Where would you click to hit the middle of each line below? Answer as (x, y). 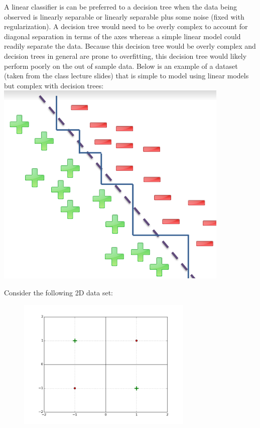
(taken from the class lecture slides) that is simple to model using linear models (126, 76)
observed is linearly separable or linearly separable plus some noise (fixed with (124, 16)
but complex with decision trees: (54, 85)
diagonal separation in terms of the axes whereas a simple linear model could (122, 36)
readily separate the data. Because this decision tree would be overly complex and (130, 46)
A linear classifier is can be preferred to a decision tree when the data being (121, 7)
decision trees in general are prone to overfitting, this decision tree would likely (125, 56)
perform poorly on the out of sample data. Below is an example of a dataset (121, 66)
